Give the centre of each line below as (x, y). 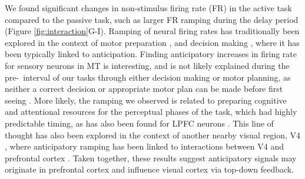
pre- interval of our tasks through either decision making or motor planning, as (148, 77)
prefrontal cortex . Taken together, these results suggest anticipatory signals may (151, 158)
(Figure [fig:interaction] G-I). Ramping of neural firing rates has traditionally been (152, 31)
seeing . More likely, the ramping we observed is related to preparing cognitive (146, 100)
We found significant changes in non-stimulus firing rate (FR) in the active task (148, 8)
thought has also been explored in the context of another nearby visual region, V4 (153, 135)
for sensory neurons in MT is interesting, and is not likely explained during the (147, 65)
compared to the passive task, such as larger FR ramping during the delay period (152, 19)
